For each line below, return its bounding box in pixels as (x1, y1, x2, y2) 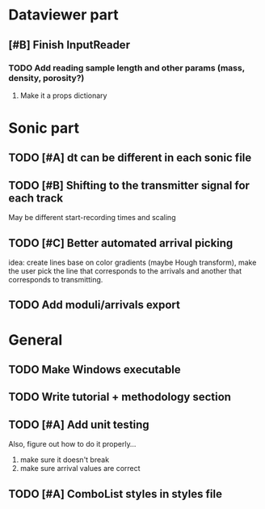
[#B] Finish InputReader (8, 38, 131, 52)
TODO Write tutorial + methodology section (8, 390, 232, 404)
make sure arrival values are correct (19, 464, 141, 473)
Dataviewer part (8, 6, 119, 24)
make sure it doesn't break (19, 455, 110, 464)
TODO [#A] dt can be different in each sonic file (8, 151, 252, 165)
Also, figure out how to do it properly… (8, 439, 137, 449)
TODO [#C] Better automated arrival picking (8, 236, 233, 250)
